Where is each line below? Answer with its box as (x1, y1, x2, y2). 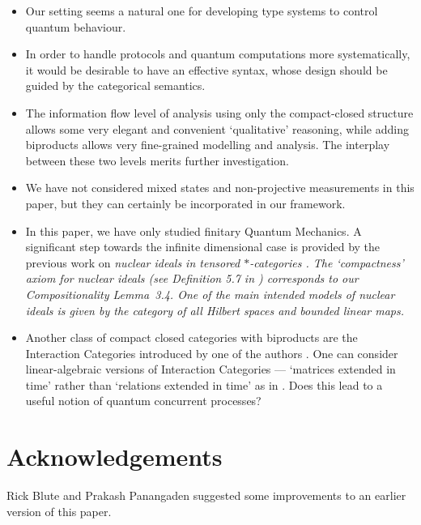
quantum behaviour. (25, 18, 126, 35)
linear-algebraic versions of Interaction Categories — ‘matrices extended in (25, 361, 396, 378)
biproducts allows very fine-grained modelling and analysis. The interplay (25, 136, 390, 153)
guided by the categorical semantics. (25, 77, 206, 94)
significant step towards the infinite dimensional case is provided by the (25, 238, 381, 255)
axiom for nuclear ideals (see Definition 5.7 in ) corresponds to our (25, 270, 359, 287)
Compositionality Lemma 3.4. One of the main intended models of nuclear (25, 285, 395, 302)
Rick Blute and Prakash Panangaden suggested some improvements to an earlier (6, 487, 406, 504)
